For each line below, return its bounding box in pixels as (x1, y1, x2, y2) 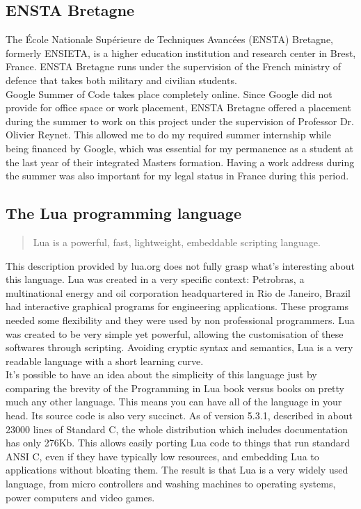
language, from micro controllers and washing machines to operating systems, (6, 476, 336, 491)
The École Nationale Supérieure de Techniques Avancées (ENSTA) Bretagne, (6, 32, 334, 47)
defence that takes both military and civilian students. (6, 72, 237, 87)
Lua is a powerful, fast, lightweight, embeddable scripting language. (33, 234, 321, 249)
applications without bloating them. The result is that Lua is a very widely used (6, 462, 348, 477)
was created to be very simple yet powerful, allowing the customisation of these (6, 326, 344, 341)
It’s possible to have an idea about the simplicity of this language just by (6, 367, 317, 382)
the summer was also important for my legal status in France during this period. (6, 168, 349, 183)
